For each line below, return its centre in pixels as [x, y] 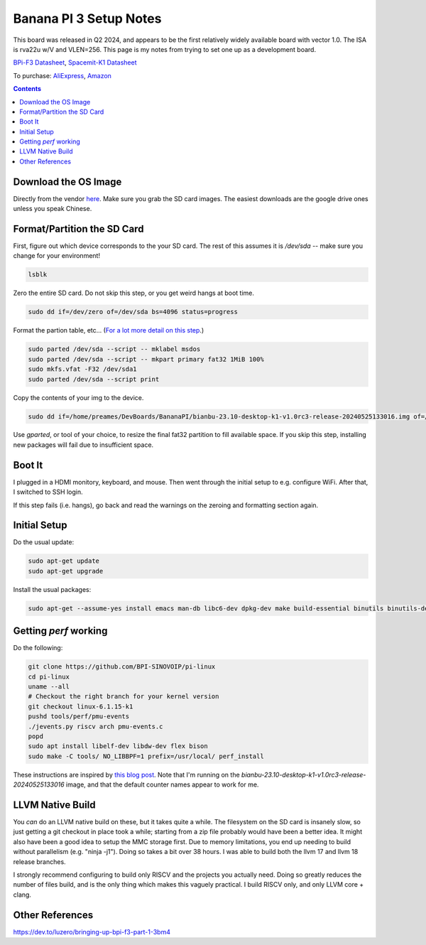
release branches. [40, 862]
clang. [22, 895]
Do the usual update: [44, 542]
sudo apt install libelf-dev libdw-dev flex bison [118, 746]
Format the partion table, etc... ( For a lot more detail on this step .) [109, 330]
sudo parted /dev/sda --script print [94, 379]
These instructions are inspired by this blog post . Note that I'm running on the [127, 774]
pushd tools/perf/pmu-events [79, 717]
